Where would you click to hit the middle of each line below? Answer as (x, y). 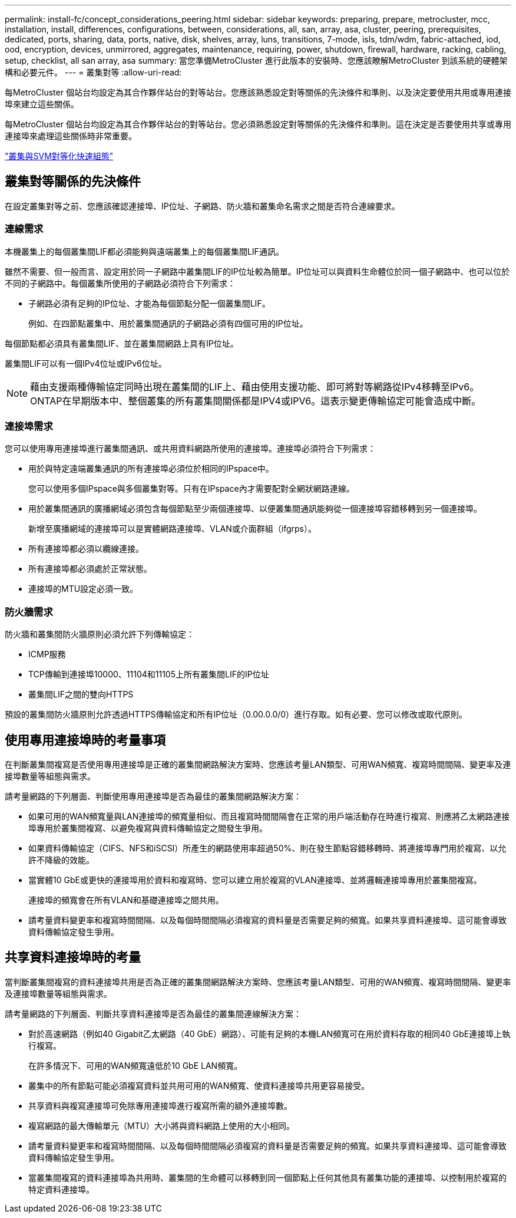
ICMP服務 (47, 654)
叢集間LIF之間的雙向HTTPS (81, 694)
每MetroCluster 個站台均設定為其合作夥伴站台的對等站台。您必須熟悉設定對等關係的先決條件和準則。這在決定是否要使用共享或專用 (258, 124)
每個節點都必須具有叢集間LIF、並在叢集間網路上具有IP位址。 (122, 343)
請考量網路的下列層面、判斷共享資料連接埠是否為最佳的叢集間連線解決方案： (153, 1013)
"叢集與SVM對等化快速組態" (59, 156)
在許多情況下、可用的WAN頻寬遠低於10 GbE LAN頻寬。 (135, 1065)
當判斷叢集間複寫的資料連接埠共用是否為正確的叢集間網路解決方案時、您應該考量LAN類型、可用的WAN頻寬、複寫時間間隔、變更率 (258, 982)
